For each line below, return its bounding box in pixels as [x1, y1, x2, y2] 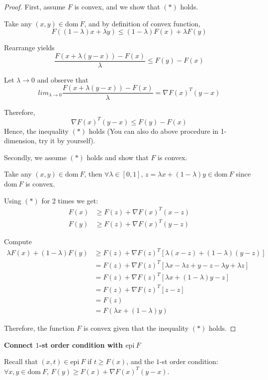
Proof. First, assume [4, 1, 66, 11]
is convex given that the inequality [84, 323, 189, 333]
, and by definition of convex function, [84, 18, 200, 28]
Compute [4, 236, 32, 247]
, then [84, 169, 102, 179]
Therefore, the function [4, 323, 75, 333]
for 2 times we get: [41, 195, 98, 205]
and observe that [37, 74, 89, 85]
